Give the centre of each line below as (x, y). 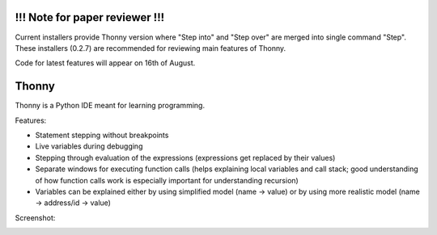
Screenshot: (35, 217)
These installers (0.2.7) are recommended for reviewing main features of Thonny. (151, 48)
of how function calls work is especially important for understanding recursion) (167, 180)
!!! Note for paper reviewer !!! (90, 17)
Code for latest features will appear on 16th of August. (105, 63)
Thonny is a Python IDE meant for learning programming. (110, 106)
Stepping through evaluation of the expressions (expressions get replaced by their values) (185, 157)
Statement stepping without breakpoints (102, 135)
